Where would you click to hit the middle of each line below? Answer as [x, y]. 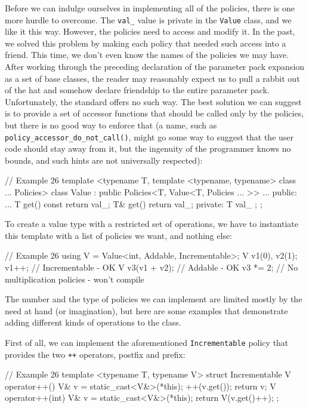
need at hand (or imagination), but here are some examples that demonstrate [146, 310]
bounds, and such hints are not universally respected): [104, 160]
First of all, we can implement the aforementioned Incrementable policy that [147, 342]
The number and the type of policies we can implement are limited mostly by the [154, 299]
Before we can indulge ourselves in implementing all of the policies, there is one [150, 8]
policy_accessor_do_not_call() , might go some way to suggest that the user [149, 136]
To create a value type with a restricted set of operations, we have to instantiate [152, 224]
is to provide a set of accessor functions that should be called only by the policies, [154, 113]
